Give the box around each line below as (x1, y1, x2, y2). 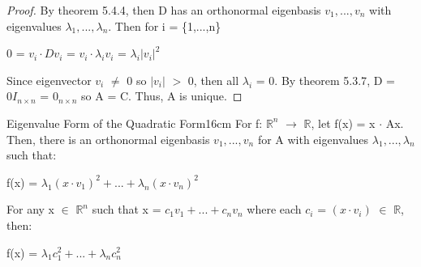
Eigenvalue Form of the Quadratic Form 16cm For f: (6, 114, 263, 131)
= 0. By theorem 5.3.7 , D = (256, 71, 395, 88)
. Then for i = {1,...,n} (108, 17, 221, 34)
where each (247, 201, 302, 218)
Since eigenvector (6, 71, 92, 88)
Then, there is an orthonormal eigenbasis (6, 130, 210, 147)
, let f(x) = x (311, 114, 376, 131)
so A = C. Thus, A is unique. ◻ (81, 87, 243, 104)
